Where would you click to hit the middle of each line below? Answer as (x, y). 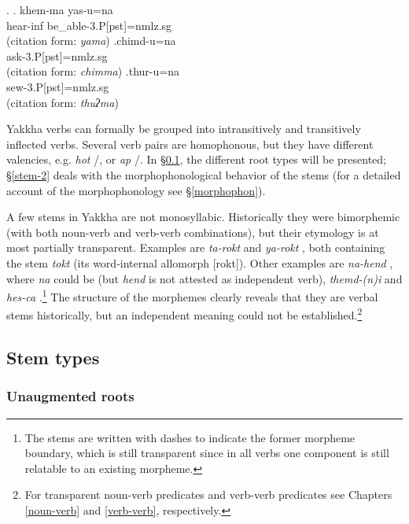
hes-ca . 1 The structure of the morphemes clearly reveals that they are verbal (192, 295)
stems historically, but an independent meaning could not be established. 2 (184, 314)
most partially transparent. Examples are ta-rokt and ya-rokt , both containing (196, 247)
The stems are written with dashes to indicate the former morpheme (190, 437)
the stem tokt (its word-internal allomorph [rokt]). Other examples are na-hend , (200, 262)
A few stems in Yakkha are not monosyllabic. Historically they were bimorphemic (203, 217)
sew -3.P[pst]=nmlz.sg (58, 86)
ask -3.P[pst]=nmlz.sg (57, 55)
